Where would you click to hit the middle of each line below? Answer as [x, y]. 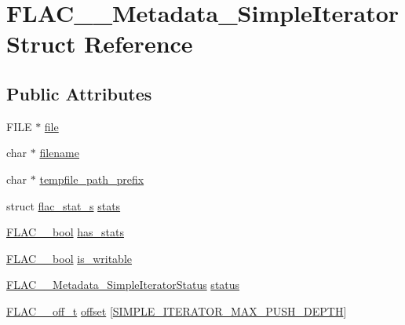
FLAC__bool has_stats [65, 232]
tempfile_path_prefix [92, 179]
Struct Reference [100, 44]
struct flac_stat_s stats [64, 205]
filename [59, 153]
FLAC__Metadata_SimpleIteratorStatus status [123, 285]
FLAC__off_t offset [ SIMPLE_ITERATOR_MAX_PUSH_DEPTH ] [177, 310]
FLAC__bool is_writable [69, 258]
